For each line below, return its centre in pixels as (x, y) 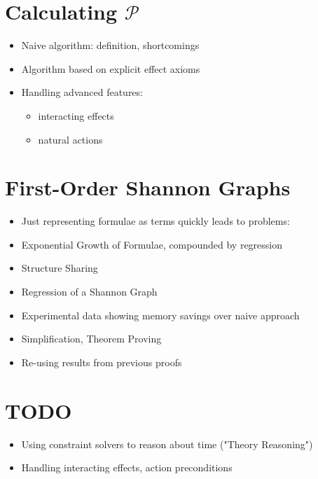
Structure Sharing (60, 268)
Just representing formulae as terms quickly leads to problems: (155, 221)
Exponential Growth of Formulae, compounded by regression (152, 244)
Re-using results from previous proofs (102, 362)
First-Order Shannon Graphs (148, 187)
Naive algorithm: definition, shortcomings (110, 45)
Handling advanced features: (82, 92)
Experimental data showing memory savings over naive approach (160, 315)
